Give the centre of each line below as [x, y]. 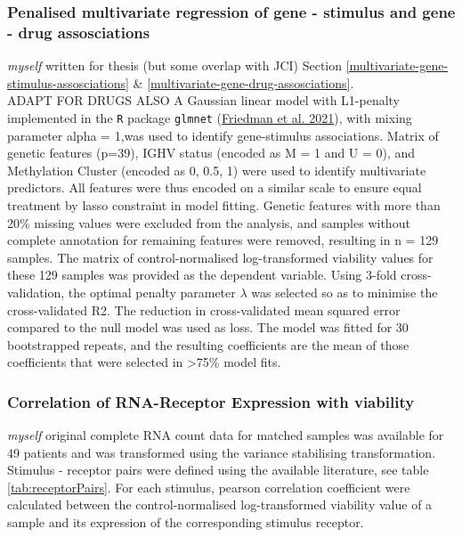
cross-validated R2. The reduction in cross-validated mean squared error [204, 309]
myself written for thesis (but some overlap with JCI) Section [175, 65]
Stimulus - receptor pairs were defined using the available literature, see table [218, 470]
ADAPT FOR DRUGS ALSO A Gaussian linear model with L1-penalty [204, 100]
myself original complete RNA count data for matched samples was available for [226, 435]
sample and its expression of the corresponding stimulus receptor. [186, 522]
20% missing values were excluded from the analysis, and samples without [209, 222]
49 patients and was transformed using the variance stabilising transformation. [222, 452]
